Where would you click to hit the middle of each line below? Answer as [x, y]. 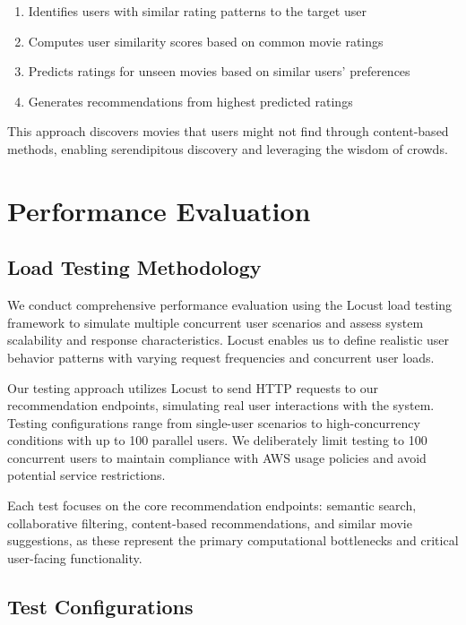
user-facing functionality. [75, 557]
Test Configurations [100, 606]
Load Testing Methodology [134, 267]
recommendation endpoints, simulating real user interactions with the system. [221, 405]
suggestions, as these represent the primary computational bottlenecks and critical [233, 540]
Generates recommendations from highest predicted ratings [190, 101]
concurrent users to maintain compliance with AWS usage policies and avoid [217, 457]
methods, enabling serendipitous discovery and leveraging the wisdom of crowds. [228, 148]
